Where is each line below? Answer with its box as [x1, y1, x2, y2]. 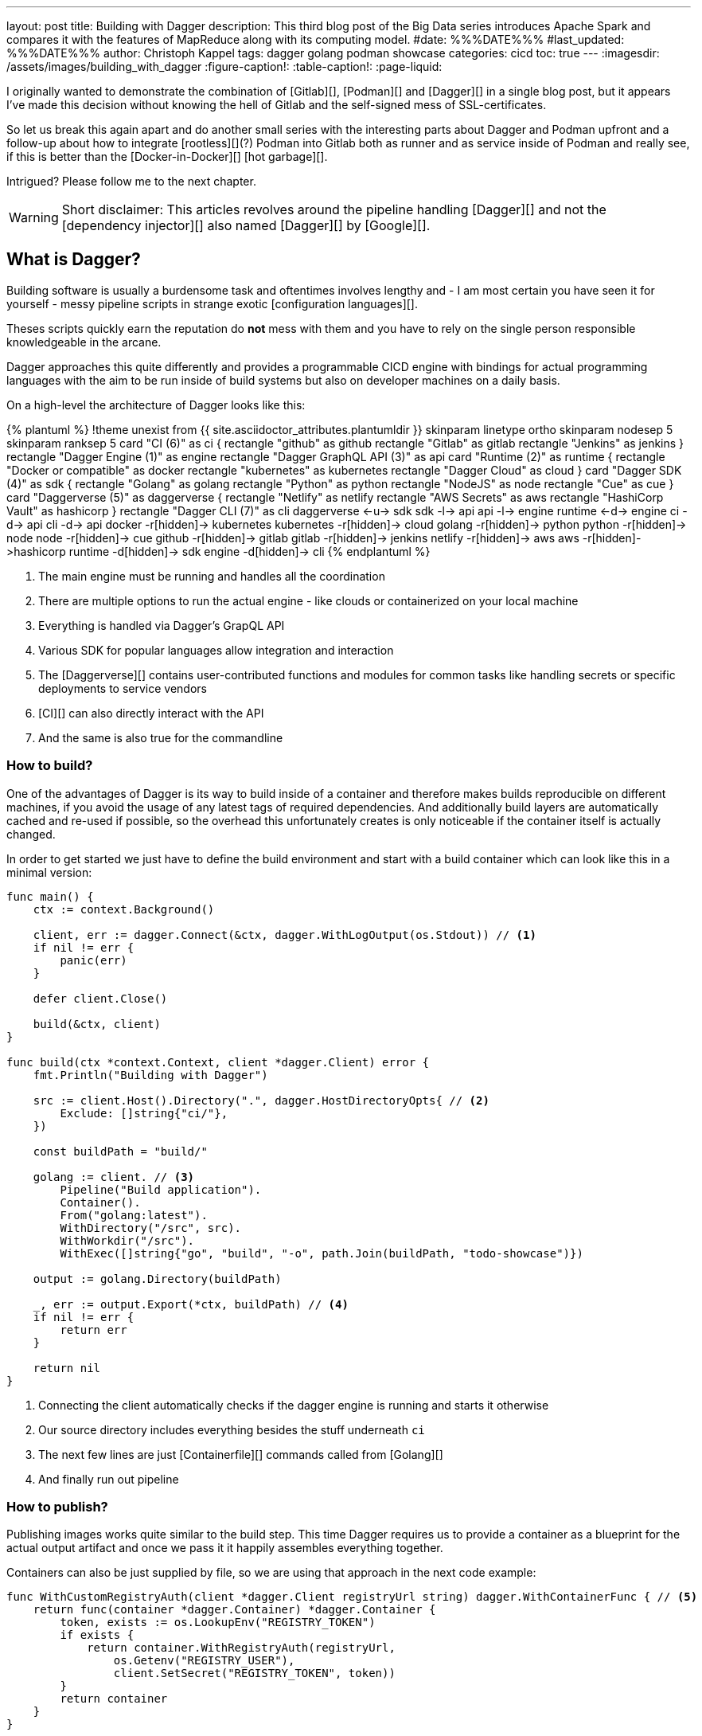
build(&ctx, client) [33, 1017, 161, 1030]
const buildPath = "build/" [33, 1144, 208, 1158]
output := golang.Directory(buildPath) [33, 1272, 282, 1285]
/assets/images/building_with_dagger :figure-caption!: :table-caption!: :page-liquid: [6, 60, 443, 73]
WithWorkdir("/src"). [60, 1234, 195, 1247]
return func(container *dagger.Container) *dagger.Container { [33, 1603, 436, 1617]
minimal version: [6, 865, 92, 879]
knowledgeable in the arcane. [6, 334, 162, 349]
